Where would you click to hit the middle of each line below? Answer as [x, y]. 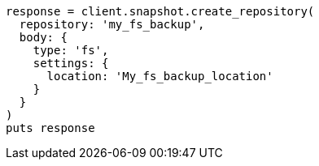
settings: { [71, 63]
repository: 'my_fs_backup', [112, 24]
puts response [50, 128]
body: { [43, 37]
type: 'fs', [71, 50]
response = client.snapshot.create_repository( [160, 11]
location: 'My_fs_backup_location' [160, 76]
